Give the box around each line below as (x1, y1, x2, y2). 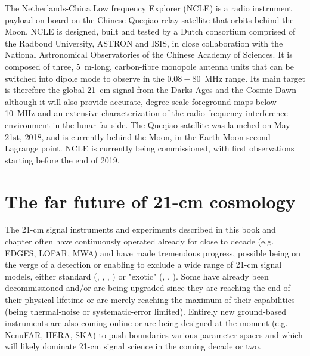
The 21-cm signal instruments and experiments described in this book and (5, 223, 276, 236)
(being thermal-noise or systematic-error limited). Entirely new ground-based (5, 305, 287, 317)
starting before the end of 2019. (5, 153, 120, 166)
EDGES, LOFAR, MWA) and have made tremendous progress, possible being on (5, 246, 301, 259)
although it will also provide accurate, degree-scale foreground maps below (5, 95, 277, 107)
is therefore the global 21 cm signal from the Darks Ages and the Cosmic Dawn (5, 83, 296, 96)
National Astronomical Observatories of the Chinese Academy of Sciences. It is (5, 48, 293, 61)
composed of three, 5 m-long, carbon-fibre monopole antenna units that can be (5, 60, 294, 72)
